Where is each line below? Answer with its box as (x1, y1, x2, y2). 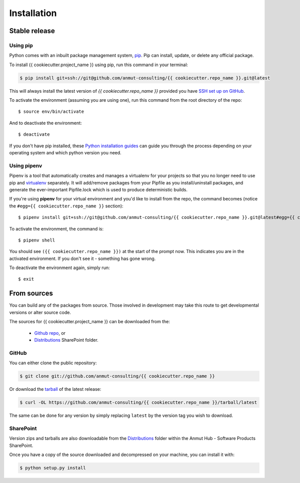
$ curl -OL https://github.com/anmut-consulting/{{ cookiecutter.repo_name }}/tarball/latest (19, 400, 257, 405)
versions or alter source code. (9, 309, 71, 315)
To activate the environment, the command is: (9, 225, 104, 231)
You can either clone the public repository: (9, 360, 97, 366)
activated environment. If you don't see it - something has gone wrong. (9, 256, 156, 262)
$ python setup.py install (19, 465, 86, 470)
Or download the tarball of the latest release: (9, 386, 101, 392)
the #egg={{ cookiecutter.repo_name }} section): (9, 203, 123, 209)
